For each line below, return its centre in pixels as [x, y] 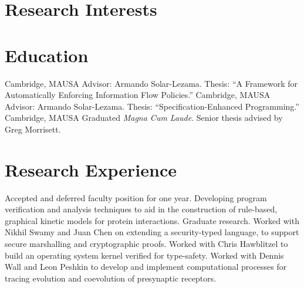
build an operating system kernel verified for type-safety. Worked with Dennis [144, 255]
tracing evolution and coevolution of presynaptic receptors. [111, 278]
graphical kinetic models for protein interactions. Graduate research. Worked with [152, 220]
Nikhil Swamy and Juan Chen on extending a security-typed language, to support [152, 232]
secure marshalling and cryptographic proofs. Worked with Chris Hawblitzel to [146, 243]
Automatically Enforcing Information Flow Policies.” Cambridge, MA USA [138, 95]
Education [47, 55]
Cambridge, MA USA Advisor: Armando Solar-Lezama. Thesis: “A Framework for [151, 83]
